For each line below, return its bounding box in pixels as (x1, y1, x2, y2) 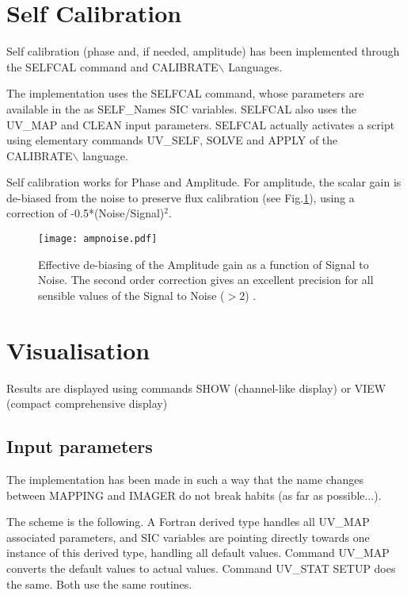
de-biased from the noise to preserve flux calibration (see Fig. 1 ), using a (6, 189, 355, 205)
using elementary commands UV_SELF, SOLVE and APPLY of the (6, 132, 338, 148)
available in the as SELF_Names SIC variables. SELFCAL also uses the (6, 100, 357, 117)
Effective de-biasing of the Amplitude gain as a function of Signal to (38, 255, 369, 272)
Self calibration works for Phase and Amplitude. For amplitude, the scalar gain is (6, 174, 401, 190)
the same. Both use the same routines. (6, 575, 192, 592)
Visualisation (6, 333, 150, 366)
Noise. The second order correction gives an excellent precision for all (38, 271, 374, 288)
